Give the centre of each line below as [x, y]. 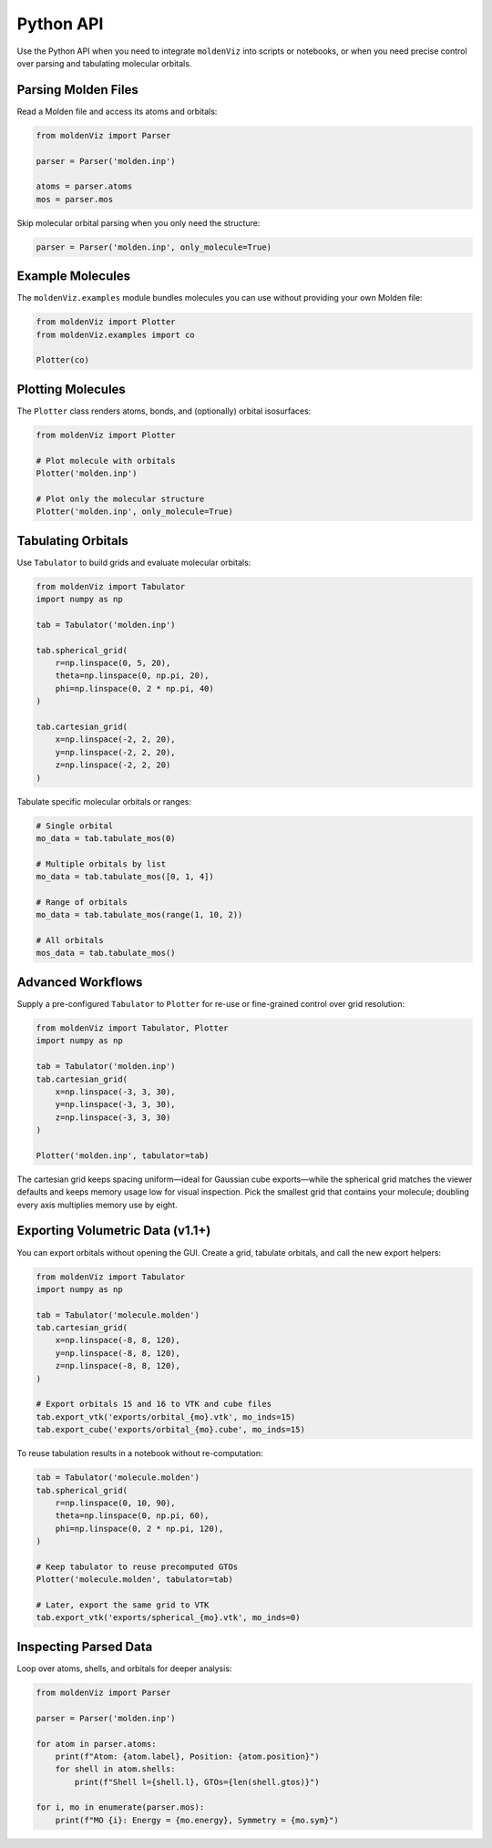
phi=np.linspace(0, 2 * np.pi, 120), [139, 1528]
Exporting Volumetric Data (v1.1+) [114, 1231]
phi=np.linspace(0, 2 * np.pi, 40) [134, 688]
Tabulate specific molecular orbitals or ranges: [104, 801]
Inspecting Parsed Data [85, 1646]
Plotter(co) [63, 360]
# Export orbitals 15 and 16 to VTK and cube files [154, 1404]
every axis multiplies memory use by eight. [97, 1205]
